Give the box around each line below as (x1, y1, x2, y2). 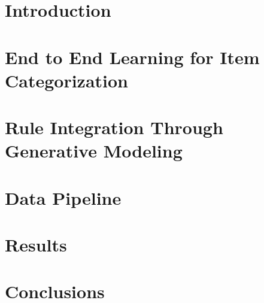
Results (5, 232, 67, 257)
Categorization (5, 68, 128, 92)
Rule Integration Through (5, 115, 223, 140)
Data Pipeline (5, 185, 122, 210)
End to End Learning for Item (5, 44, 260, 69)
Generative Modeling (5, 138, 183, 163)
